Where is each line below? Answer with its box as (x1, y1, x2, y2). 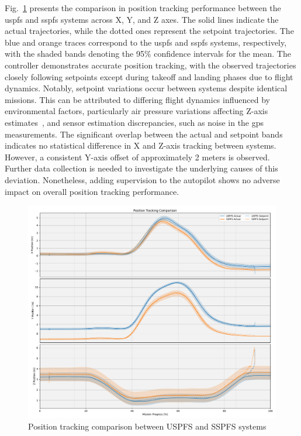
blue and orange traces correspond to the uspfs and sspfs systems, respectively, (5, 36, 287, 48)
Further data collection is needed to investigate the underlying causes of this (5, 162, 278, 174)
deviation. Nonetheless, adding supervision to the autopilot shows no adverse (5, 173, 280, 186)
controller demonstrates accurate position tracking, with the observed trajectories (5, 59, 296, 71)
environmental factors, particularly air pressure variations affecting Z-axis (5, 105, 268, 117)
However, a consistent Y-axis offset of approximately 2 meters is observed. (5, 150, 270, 163)
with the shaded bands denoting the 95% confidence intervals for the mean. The (5, 47, 291, 60)
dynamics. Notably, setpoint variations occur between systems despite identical (5, 82, 288, 94)
